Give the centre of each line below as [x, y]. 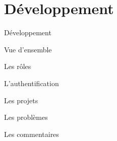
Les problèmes [26, 117]
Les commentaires [32, 134]
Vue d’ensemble [28, 49]
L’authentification [32, 83]
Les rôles [18, 66]
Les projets [21, 100]
